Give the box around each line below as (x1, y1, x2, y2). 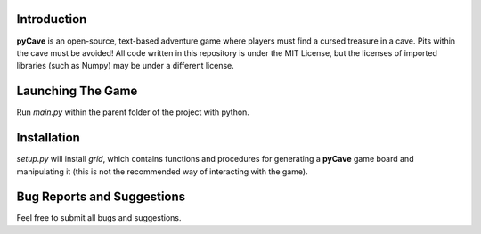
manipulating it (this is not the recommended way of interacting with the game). (16, 165, 308, 177)
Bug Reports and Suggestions (16, 190, 186, 205)
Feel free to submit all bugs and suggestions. (16, 213, 182, 223)
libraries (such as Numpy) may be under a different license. (16, 61, 235, 71)
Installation (16, 130, 80, 146)
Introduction (16, 12, 87, 27)
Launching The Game (16, 84, 138, 99)
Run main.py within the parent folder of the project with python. (16, 107, 249, 117)
